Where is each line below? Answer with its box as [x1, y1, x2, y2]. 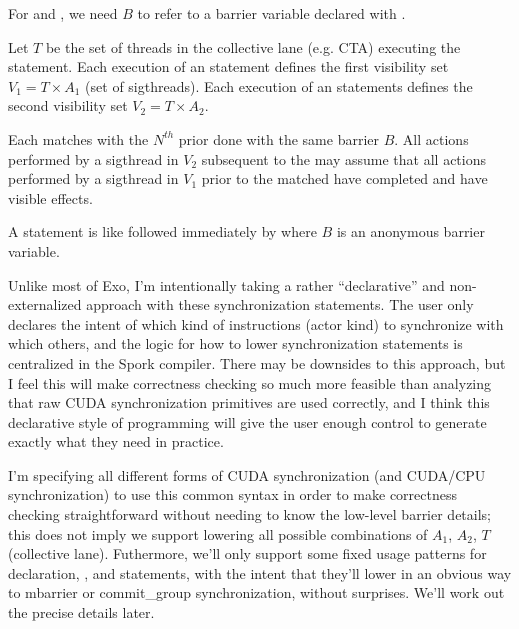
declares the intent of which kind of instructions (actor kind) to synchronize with [8, 313, 504, 334]
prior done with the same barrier [178, 128, 379, 149]
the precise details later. [8, 602, 155, 623]
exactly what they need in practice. [8, 431, 224, 452]
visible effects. [8, 187, 93, 208]
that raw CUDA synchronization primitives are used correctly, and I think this [8, 392, 490, 413]
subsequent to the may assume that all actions [201, 148, 486, 169]
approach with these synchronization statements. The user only [86, 294, 474, 315]
